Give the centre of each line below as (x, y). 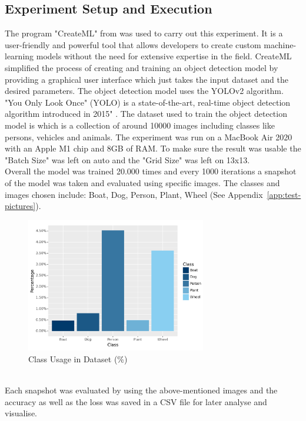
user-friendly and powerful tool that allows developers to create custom (133, 44)
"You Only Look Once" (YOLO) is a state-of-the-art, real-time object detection (148, 102)
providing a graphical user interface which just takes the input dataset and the (147, 79)
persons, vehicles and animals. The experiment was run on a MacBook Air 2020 (149, 137)
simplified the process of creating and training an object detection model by (142, 67)
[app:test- (284, 194)
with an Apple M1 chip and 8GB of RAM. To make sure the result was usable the (153, 148)
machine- (280, 44)
